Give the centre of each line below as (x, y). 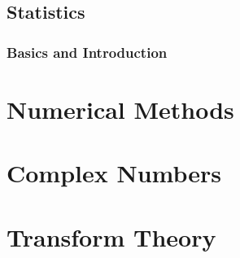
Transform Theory (111, 236)
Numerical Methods (120, 109)
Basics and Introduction (87, 52)
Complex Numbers (114, 173)
